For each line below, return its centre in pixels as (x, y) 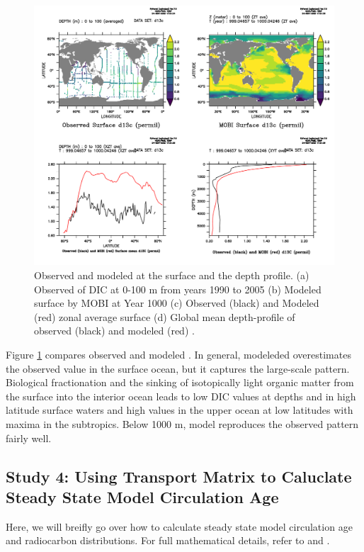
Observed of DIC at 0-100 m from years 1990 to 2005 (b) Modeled (178, 289)
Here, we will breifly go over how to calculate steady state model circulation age (179, 526)
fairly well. (29, 438)
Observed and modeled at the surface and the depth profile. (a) (172, 275)
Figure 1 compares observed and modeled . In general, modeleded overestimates (178, 354)
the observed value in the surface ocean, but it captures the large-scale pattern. (178, 368)
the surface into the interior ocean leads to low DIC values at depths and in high (181, 396)
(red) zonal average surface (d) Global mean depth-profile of (165, 316)
